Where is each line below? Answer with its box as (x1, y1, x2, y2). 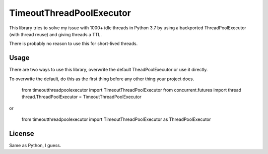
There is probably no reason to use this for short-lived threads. (9, 41, 138, 47)
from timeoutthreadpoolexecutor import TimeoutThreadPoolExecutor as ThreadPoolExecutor (21, 116, 211, 122)
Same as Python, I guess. (9, 143, 62, 149)
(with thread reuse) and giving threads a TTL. (9, 31, 102, 37)
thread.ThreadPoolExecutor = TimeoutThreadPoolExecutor (21, 94, 141, 100)
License (9, 129, 34, 138)
